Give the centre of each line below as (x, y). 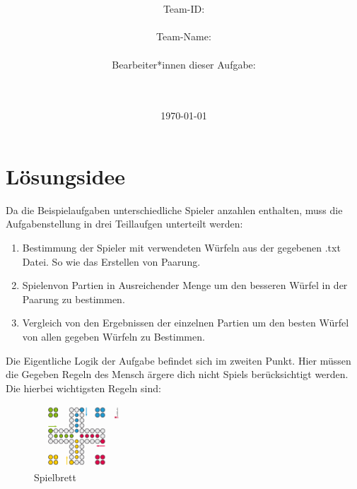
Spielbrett (55, 477)
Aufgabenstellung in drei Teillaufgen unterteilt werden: (124, 224)
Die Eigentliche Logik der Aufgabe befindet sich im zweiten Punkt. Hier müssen (178, 360)
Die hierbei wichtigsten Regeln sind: (83, 388)
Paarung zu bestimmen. (74, 299)
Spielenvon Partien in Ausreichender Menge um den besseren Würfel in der (185, 285)
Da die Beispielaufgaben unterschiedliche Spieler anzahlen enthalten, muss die (174, 210)
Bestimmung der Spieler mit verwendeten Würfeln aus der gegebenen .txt (181, 248)
